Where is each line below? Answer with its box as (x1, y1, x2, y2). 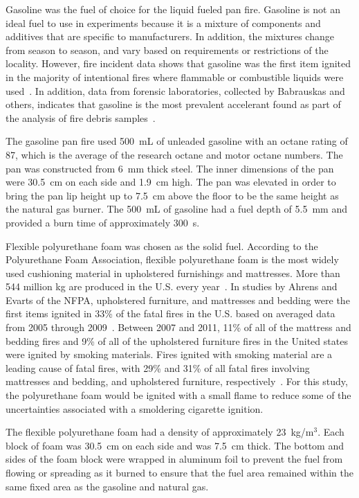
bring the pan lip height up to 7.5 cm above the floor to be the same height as (6, 188, 339, 202)
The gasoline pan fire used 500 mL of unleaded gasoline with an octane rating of (6, 134, 348, 148)
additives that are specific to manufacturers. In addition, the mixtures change (6, 29, 334, 44)
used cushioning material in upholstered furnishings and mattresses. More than (6, 265, 340, 280)
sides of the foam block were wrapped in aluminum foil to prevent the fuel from (6, 452, 343, 466)
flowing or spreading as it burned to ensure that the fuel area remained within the (6, 465, 353, 479)
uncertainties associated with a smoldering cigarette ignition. (6, 401, 264, 416)
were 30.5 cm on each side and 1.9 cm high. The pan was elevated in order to (6, 175, 336, 189)
